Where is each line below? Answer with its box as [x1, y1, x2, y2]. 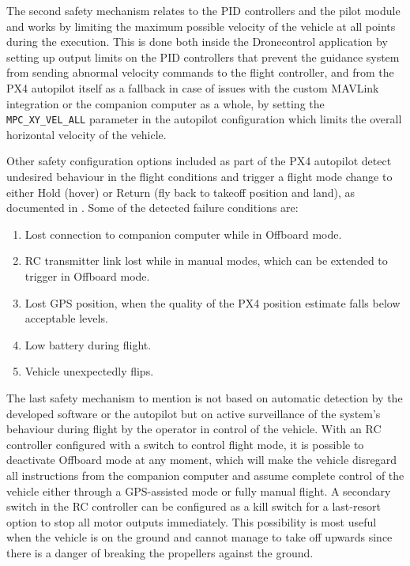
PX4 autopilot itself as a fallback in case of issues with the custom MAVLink [6, 79, 379, 96]
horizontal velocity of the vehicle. [6, 126, 167, 142]
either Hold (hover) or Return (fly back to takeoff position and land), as [6, 183, 355, 200]
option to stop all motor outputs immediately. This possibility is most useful [6, 513, 377, 530]
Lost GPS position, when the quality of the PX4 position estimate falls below [24, 294, 401, 311]
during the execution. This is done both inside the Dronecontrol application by [6, 33, 388, 50]
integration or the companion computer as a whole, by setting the [6, 95, 325, 111]
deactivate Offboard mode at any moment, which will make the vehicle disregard [6, 451, 397, 468]
